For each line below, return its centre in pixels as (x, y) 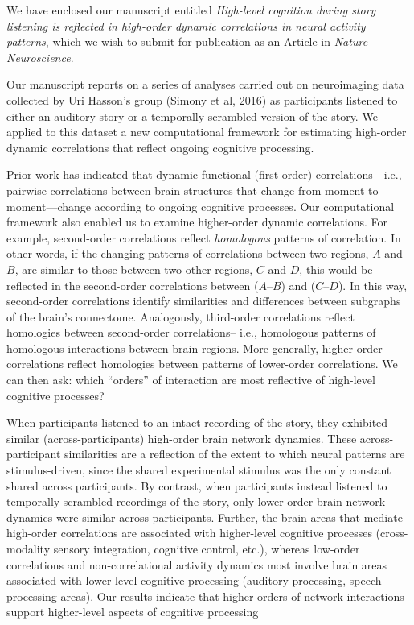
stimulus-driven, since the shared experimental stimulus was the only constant (199, 470)
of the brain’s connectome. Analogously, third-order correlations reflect (180, 316)
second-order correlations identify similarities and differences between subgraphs (204, 301)
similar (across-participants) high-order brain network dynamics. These (182, 438)
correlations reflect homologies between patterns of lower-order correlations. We (202, 364)
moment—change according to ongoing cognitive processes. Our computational (201, 206)
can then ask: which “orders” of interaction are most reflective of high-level (191, 380)
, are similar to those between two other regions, (134, 269)
